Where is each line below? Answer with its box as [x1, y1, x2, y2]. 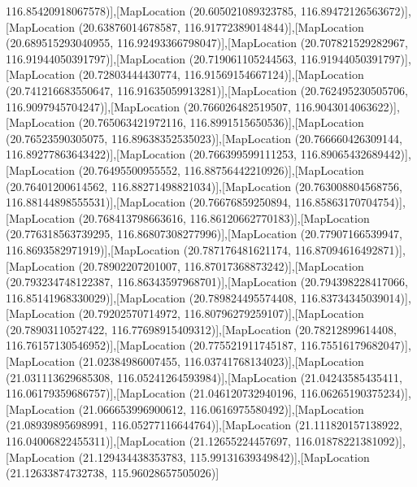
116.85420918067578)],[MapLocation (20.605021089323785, [6, 2, 298, 19]
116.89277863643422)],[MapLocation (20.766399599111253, [6, 146, 298, 163]
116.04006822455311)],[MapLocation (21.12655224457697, [6, 433, 292, 450]
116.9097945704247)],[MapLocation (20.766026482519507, [6, 98, 292, 115]
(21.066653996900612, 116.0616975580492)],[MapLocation [78, 400, 364, 417]
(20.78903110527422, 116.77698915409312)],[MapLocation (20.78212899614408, [6, 320, 397, 337]
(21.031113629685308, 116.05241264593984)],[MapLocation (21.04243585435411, [6, 368, 402, 385]
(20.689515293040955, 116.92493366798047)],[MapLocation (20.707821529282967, [6, 34, 408, 51]
